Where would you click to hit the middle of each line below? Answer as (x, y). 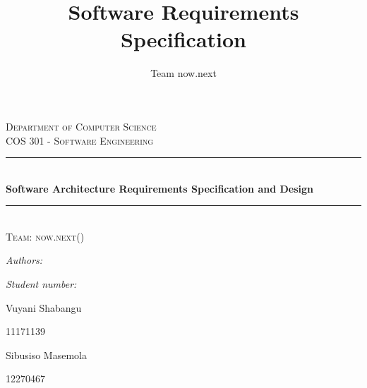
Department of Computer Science (81, 126)
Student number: (41, 284)
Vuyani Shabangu (44, 307)
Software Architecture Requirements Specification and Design (160, 188)
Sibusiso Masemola (46, 354)
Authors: (24, 260)
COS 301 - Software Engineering (80, 140)
